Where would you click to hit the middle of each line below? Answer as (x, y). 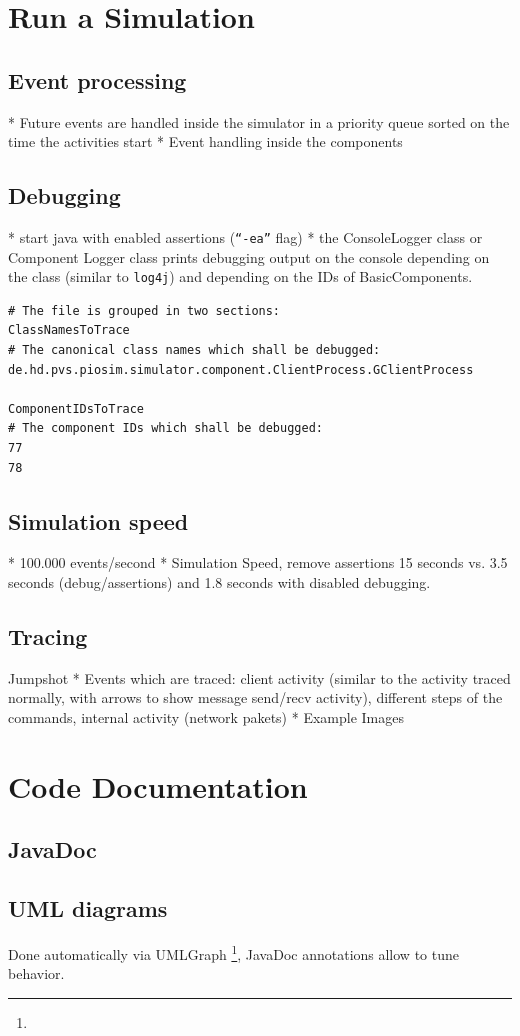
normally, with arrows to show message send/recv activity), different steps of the (255, 697)
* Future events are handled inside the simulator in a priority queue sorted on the (259, 121)
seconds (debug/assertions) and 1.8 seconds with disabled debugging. (219, 582)
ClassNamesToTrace (69, 330)
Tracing (48, 636)
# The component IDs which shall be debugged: (165, 428)
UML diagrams (88, 908)
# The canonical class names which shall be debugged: (194, 350)
